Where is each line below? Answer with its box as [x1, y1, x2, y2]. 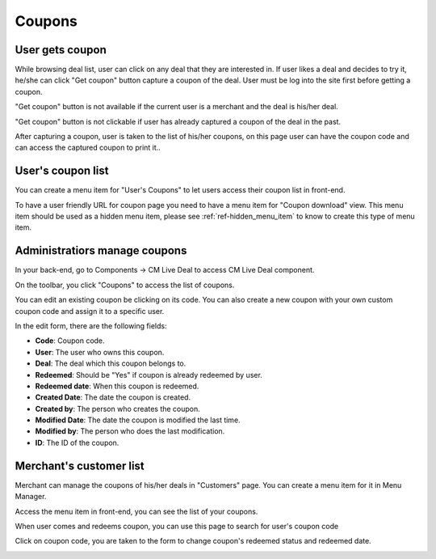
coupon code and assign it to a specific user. [15, 306, 165, 315]
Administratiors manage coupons [15, 244, 187, 258]
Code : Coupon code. [35, 336, 105, 345]
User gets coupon [15, 43, 107, 57]
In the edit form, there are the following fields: [15, 320, 167, 331]
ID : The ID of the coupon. [35, 438, 119, 447]
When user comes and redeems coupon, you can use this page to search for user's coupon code [15, 521, 339, 531]
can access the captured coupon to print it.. [15, 142, 161, 153]
